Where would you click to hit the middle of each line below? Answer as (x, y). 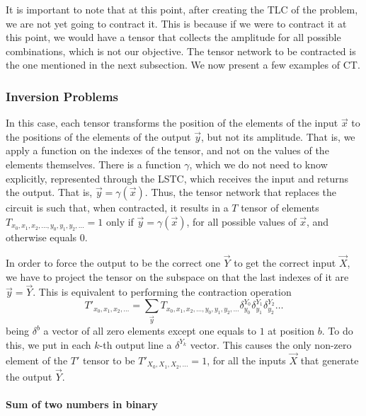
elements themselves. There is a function (93, 164)
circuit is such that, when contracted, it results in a (117, 208)
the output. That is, (49, 192)
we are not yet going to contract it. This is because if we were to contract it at (176, 23)
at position (291, 331)
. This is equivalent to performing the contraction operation (162, 292)
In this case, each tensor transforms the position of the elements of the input (172, 123)
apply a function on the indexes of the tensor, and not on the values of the (167, 150)
